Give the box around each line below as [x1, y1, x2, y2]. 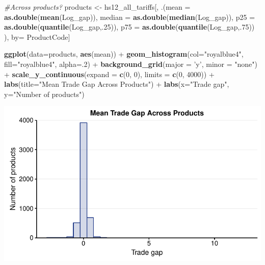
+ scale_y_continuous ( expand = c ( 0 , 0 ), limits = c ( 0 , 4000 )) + [4, 68, 215, 79]
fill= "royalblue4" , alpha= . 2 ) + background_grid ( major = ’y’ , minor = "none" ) [4, 58, 257, 69]
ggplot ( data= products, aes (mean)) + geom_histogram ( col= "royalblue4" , [4, 49, 244, 59]
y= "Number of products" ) [4, 88, 85, 99]
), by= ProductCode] [4, 31, 70, 42]
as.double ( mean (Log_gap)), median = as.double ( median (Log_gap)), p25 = [4, 11, 255, 22]
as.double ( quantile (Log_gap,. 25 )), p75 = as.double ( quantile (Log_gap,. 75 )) [4, 21, 255, 32]
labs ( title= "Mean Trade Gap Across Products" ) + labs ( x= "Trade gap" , [4, 79, 229, 89]
